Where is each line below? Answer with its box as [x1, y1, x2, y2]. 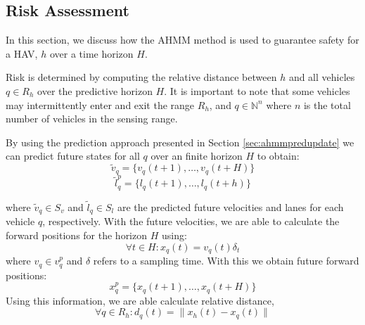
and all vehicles [288, 70, 355, 84]
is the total [303, 97, 351, 112]
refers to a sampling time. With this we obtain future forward [93, 253, 359, 268]
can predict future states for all [6, 148, 140, 163]
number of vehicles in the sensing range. [6, 111, 178, 126]
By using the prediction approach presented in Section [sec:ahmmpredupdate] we [6, 134, 354, 149]
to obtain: [257, 148, 300, 163]
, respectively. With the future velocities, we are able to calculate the [42, 214, 340, 229]
